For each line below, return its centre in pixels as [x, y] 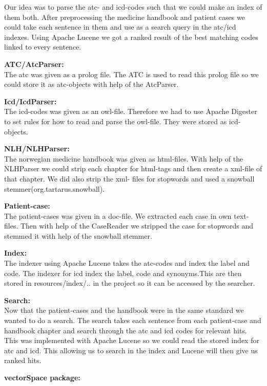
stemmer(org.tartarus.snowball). [55, 188]
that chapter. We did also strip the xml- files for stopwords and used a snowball [129, 178]
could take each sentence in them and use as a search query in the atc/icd [120, 27]
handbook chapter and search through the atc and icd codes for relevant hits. [126, 330]
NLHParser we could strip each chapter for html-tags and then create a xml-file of [133, 168]
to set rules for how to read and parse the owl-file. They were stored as [116, 121]
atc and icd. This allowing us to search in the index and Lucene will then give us [131, 350]
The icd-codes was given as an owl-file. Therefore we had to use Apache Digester [131, 111]
